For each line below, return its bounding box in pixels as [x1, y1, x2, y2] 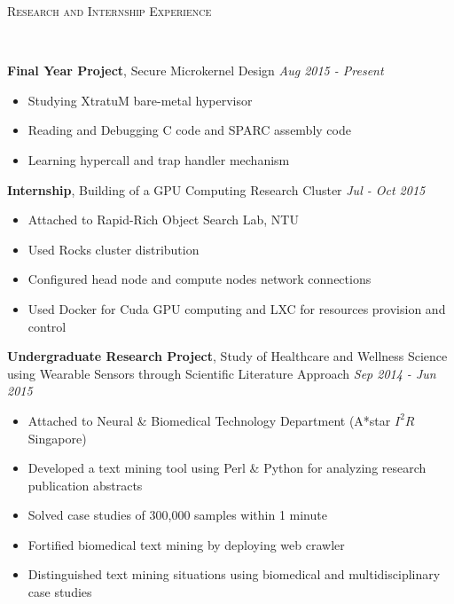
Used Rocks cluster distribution [27, 239, 200, 258]
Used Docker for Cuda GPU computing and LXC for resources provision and [27, 299, 446, 318]
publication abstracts [27, 475, 143, 494]
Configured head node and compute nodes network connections [27, 270, 372, 288]
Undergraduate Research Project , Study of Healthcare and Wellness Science [7, 347, 448, 365]
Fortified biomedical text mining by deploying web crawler [27, 535, 345, 553]
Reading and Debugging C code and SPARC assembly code [27, 121, 351, 139]
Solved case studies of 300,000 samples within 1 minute [27, 506, 327, 524]
